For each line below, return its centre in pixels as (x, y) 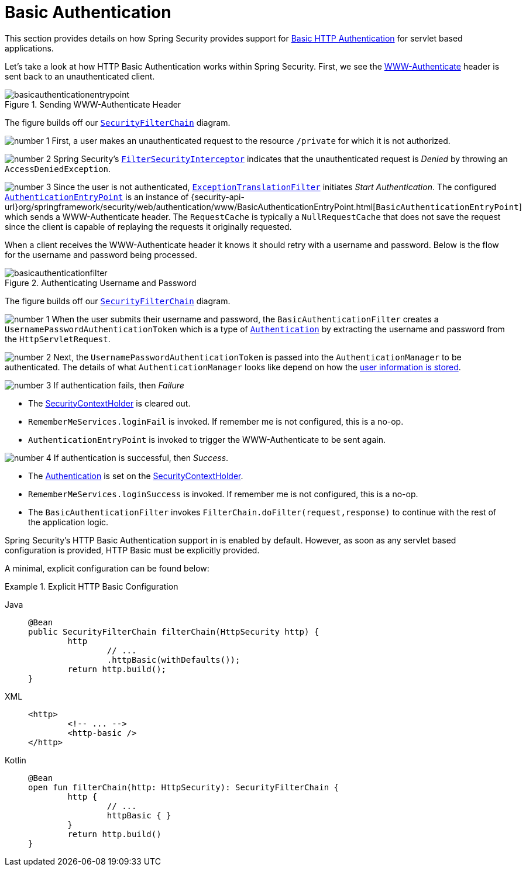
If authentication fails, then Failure (119, 385)
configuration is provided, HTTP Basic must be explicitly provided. (132, 550)
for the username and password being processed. (101, 254)
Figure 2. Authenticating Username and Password (101, 283)
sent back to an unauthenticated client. (80, 76)
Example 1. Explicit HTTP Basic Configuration (92, 586)
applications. (29, 48)
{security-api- (218, 197)
